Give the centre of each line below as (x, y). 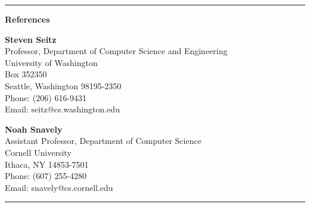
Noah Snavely (34, 129)
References (27, 19)
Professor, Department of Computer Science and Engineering (116, 51)
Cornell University (38, 152)
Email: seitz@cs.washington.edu (62, 109)
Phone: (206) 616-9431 (46, 97)
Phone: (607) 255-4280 (46, 176)
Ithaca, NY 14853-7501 (47, 164)
